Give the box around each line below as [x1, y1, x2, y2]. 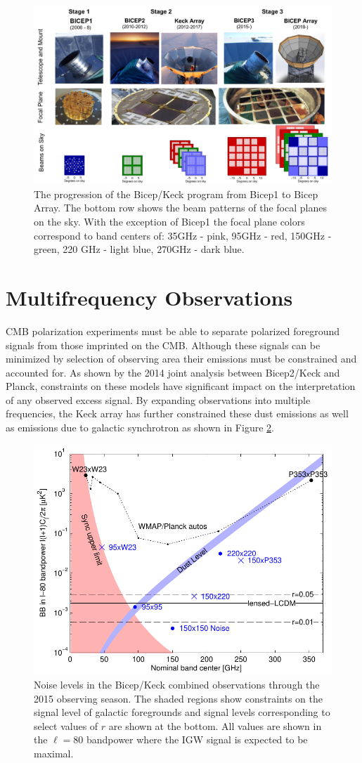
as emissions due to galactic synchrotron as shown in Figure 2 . [6, 420, 274, 435]
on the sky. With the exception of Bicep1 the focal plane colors [34, 214, 305, 229]
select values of [34, 718, 98, 733]
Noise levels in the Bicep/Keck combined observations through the [34, 677, 320, 691]
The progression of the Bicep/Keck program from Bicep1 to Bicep [34, 186, 318, 201]
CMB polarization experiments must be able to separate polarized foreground [6, 323, 340, 338]
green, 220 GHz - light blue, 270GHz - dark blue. [34, 242, 245, 256]
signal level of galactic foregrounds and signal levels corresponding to [34, 705, 330, 719]
